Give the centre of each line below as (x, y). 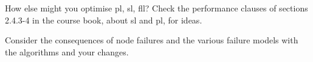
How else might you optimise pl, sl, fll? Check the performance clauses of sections (156, 8)
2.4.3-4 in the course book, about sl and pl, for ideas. (104, 20)
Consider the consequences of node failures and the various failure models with (152, 40)
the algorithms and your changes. (67, 51)
